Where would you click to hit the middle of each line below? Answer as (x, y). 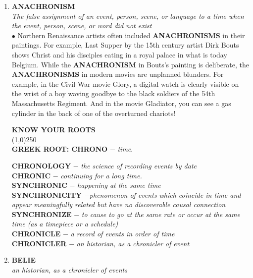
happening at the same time (119, 185)
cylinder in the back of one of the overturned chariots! (94, 113)
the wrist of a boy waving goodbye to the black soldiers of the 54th (113, 93)
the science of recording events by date (139, 165)
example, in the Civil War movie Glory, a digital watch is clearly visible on (125, 83)
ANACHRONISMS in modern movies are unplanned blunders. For (118, 74)
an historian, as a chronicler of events (69, 269)
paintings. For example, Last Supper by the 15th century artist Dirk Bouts (125, 45)
